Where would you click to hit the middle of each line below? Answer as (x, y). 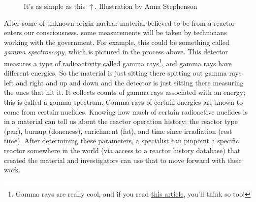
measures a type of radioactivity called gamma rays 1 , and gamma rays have (118, 62)
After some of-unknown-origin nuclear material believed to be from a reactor (119, 22)
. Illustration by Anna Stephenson (146, 6)
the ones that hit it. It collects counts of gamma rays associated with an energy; (125, 92)
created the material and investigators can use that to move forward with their (123, 160)
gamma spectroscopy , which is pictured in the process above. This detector (116, 52)
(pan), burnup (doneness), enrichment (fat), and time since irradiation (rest (118, 131)
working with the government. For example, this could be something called (117, 42)
